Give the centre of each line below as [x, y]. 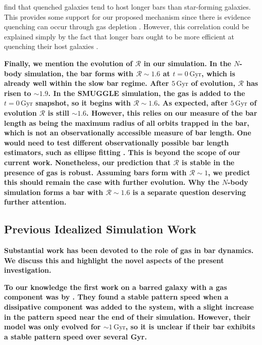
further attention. [35, 202]
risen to [18, 93]
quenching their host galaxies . [51, 46]
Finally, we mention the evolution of [68, 63]
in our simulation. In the [187, 63]
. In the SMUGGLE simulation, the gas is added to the [147, 93]
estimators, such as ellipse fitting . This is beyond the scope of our [122, 152]
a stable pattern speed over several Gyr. [75, 336]
